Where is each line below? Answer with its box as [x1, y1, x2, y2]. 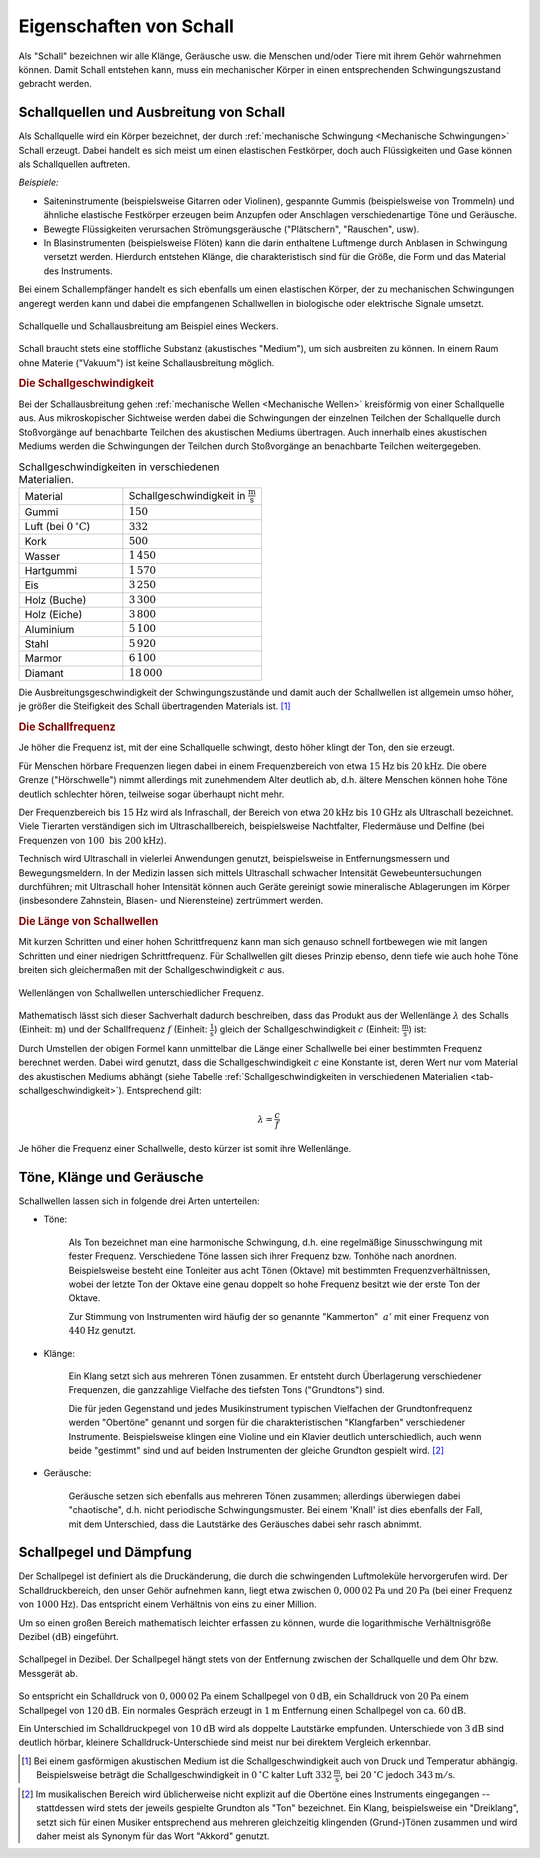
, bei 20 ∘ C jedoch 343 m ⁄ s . [340, 1768, 456, 1781]
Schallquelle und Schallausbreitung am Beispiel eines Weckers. [18, 320, 279, 332]
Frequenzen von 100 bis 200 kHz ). [18, 834, 167, 846]
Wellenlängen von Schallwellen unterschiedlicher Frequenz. [18, 986, 265, 999]
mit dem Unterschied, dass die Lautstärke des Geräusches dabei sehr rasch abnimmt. [68, 1518, 422, 1530]
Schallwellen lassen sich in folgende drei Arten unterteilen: [18, 1195, 260, 1207]
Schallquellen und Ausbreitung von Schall [18, 104, 285, 121]
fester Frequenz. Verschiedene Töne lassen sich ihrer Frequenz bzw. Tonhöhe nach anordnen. [68, 1250, 457, 1262]
